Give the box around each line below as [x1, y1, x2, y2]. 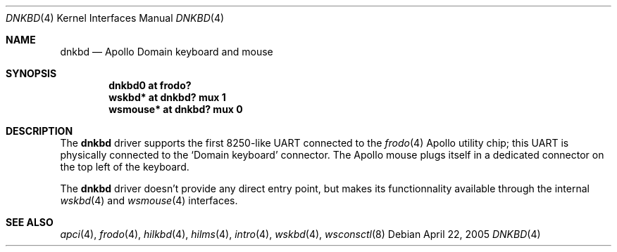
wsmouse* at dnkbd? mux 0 [108, 103, 243, 115]
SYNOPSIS [6, 67, 57, 79]
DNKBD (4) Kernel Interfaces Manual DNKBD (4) [6, 12, 225, 24]
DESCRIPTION [6, 125, 73, 137]
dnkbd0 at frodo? [108, 79, 192, 91]
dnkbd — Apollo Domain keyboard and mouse [60, 46, 273, 58]
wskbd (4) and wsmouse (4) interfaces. [60, 194, 238, 206]
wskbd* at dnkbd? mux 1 [108, 91, 226, 103]
